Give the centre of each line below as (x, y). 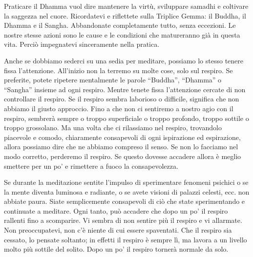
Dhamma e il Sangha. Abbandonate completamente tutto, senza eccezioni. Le (120, 25)
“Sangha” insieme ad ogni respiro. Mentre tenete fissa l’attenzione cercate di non (125, 89)
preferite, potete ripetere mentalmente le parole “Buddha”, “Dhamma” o (113, 80)
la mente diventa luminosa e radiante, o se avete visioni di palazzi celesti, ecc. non (127, 191)
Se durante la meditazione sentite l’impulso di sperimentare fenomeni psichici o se (126, 182)
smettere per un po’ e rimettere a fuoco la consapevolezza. (91, 166)
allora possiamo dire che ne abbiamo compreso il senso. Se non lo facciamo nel (121, 147)
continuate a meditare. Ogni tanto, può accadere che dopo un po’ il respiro (116, 210)
